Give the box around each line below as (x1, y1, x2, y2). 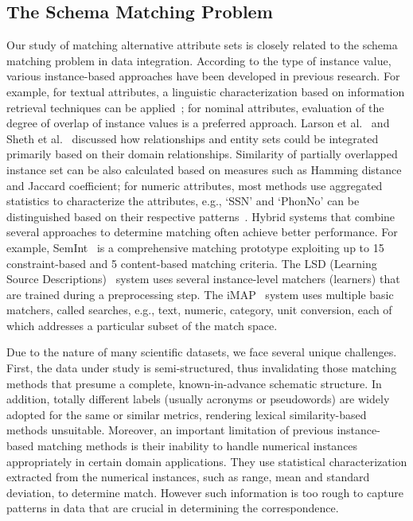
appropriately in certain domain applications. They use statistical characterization (6, 453, 407, 469)
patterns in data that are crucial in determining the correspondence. (6, 500, 339, 516)
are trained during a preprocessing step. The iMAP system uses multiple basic (6, 286, 394, 302)
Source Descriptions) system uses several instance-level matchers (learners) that (6, 270, 400, 287)
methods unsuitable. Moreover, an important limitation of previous (6, 422, 333, 438)
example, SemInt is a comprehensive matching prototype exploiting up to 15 (6, 239, 384, 255)
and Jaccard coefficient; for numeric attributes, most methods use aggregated (6, 177, 383, 193)
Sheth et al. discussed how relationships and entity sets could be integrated (6, 130, 379, 146)
